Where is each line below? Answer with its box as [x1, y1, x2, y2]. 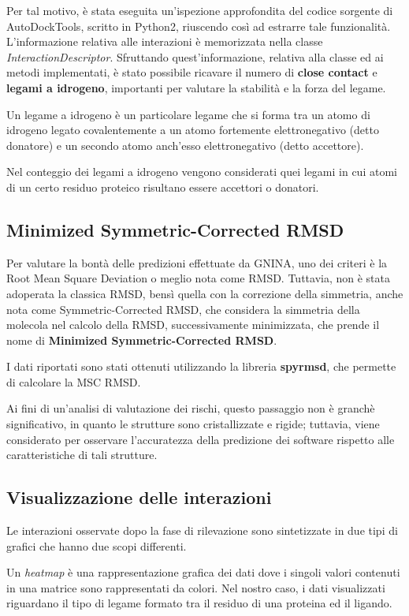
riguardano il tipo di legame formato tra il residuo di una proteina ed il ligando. [6, 595, 392, 611]
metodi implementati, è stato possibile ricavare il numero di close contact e [6, 64, 377, 80]
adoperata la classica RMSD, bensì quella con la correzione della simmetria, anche [6, 285, 403, 301]
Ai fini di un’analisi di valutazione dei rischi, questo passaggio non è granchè [6, 400, 375, 416]
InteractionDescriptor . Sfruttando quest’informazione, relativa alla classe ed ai [6, 48, 384, 65]
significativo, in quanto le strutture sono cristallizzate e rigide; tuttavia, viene [6, 416, 380, 432]
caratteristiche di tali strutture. [6, 446, 158, 463]
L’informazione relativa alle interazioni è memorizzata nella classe [6, 33, 323, 50]
